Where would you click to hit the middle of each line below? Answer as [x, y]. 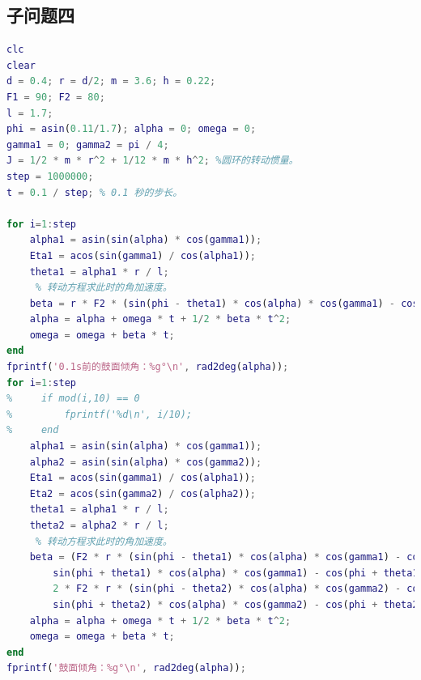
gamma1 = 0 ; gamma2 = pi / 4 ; [88, 144]
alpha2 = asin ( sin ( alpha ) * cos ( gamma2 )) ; [146, 462]
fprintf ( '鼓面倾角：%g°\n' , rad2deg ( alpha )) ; [126, 668]
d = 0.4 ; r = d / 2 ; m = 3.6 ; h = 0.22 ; [111, 81]
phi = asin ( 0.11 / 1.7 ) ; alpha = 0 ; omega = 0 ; [132, 129]
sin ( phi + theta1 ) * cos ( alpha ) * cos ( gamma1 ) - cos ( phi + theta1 [236, 573]
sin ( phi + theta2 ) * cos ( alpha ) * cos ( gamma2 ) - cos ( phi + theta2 [236, 604]
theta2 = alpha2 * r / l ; [99, 526]
